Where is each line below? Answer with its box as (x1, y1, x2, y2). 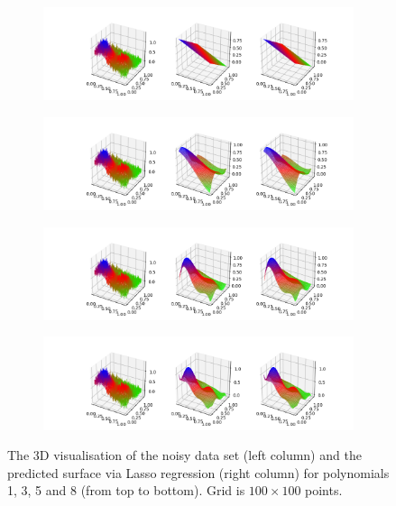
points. (305, 481, 343, 500)
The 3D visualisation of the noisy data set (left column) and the (7, 446, 362, 465)
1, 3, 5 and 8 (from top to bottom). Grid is (7, 481, 245, 500)
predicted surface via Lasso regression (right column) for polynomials (7, 463, 390, 482)
